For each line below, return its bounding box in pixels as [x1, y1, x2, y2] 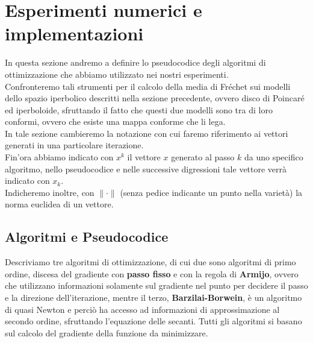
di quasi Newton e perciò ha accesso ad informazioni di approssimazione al [5, 303, 280, 315]
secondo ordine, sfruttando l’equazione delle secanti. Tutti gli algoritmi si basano [5, 315, 302, 327]
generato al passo [171, 151, 235, 163]
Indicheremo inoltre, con [5, 186, 95, 198]
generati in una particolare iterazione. [5, 139, 144, 151]
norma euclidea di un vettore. [5, 198, 114, 210]
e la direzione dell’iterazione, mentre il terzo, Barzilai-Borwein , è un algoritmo [5, 291, 302, 304]
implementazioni [5, 21, 144, 46]
